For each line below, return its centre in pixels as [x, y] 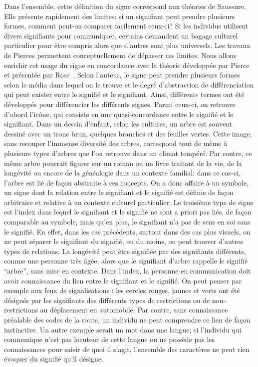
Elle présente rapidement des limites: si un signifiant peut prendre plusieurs [120, 16]
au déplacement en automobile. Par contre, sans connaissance [134, 310]
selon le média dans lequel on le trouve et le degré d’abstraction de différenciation [129, 84]
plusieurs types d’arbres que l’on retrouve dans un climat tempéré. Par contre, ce [128, 153]
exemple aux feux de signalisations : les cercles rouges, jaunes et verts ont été [122, 290]
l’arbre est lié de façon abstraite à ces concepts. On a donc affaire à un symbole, [127, 182]
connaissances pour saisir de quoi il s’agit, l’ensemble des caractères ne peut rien [127, 349]
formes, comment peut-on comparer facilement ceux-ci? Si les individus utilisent [126, 26]
